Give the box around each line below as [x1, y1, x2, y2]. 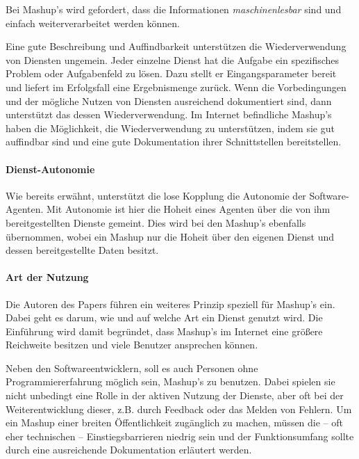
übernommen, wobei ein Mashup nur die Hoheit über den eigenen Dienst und [6, 229, 335, 243]
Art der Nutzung [6, 270, 89, 284]
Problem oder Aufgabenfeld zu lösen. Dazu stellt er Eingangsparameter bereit [6, 66, 337, 81]
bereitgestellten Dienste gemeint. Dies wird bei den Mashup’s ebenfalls [6, 215, 306, 229]
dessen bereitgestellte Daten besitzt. [6, 243, 159, 257]
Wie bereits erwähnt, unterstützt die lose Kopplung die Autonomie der [6, 188, 306, 202]
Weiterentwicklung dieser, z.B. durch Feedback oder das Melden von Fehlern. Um [6, 401, 352, 416]
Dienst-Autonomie [6, 161, 95, 176]
